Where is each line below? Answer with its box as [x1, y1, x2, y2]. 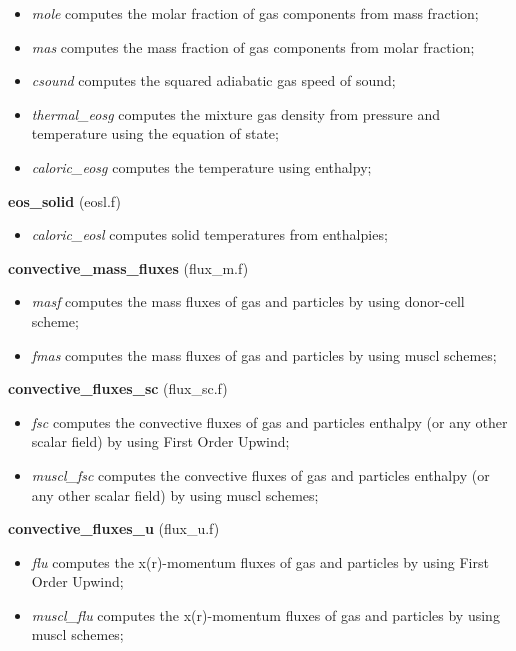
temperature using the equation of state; [31, 123, 279, 144]
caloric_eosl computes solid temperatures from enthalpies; [31, 224, 388, 245]
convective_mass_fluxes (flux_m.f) [8, 257, 249, 278]
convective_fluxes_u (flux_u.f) [8, 518, 220, 539]
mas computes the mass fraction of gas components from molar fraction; [31, 36, 475, 57]
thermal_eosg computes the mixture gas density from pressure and [31, 103, 441, 124]
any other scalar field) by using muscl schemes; [31, 484, 319, 505]
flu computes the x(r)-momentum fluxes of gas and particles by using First [31, 551, 489, 572]
